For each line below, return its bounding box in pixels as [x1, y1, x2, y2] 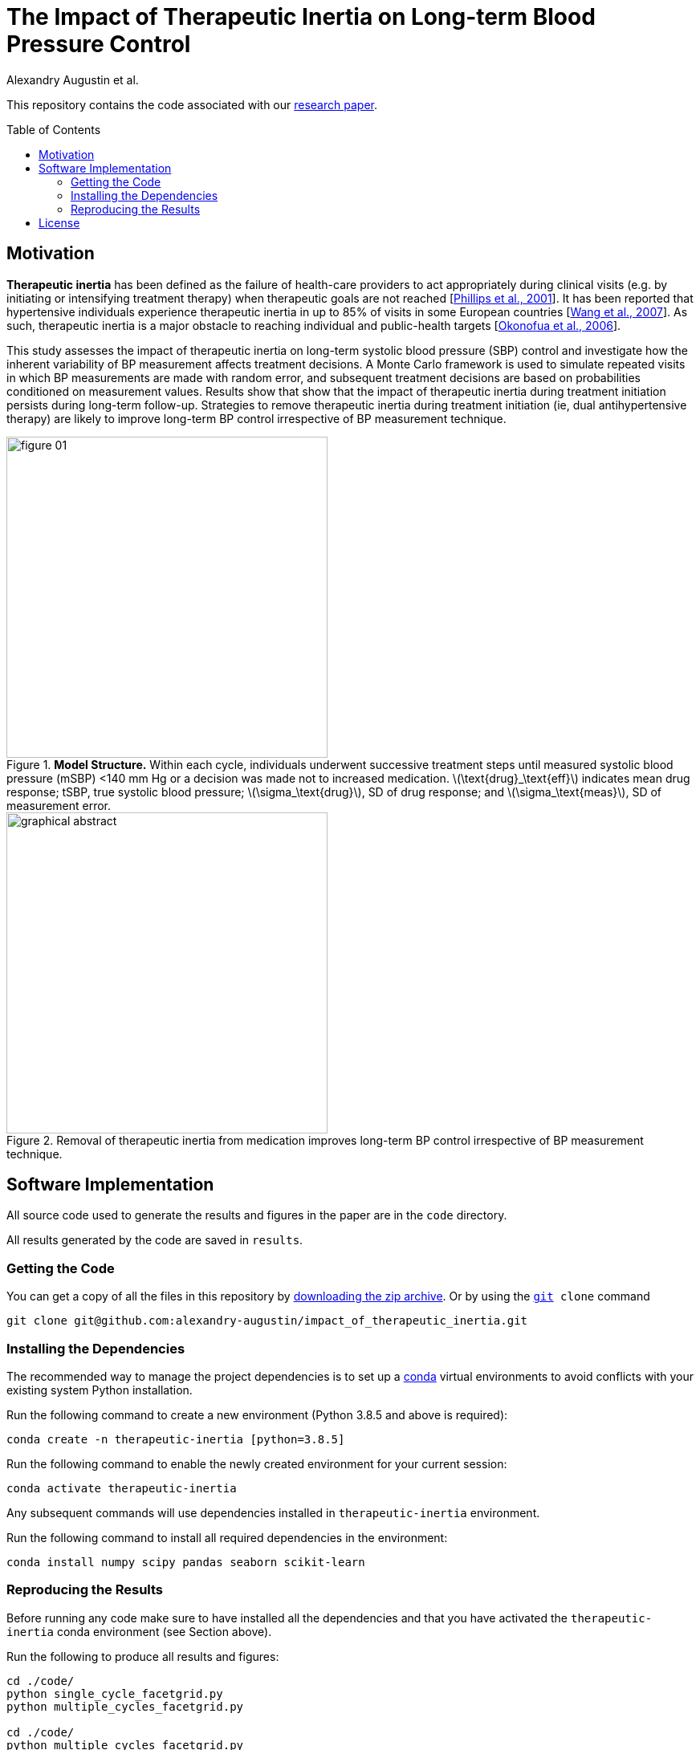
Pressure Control [6, 31, 191, 58]
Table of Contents [6, 122, 101, 136]
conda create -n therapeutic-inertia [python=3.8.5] [6, 1432, 345, 1446]
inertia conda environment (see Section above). [6, 1624, 272, 1638]
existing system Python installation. [6, 1382, 193, 1397]
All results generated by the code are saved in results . [6, 1233, 303, 1247]
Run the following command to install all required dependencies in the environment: [6, 1530, 448, 1544]
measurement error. [6, 798, 112, 812]
